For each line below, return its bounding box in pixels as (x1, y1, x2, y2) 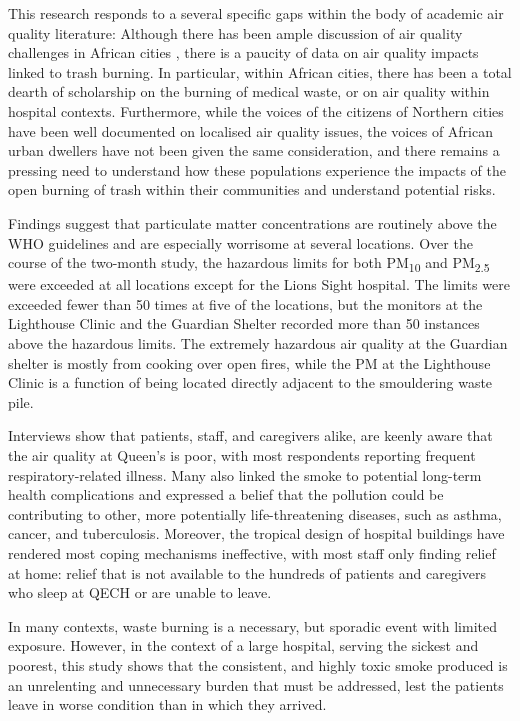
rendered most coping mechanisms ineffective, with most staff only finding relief (8, 542, 496, 563)
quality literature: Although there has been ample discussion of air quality (8, 22, 463, 43)
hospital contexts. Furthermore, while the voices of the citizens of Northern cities (8, 100, 504, 121)
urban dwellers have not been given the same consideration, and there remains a (8, 140, 500, 161)
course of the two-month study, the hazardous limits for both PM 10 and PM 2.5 (8, 252, 490, 275)
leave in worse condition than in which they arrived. (8, 694, 327, 715)
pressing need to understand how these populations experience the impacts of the (8, 159, 506, 180)
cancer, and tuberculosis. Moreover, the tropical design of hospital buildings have (8, 523, 505, 544)
